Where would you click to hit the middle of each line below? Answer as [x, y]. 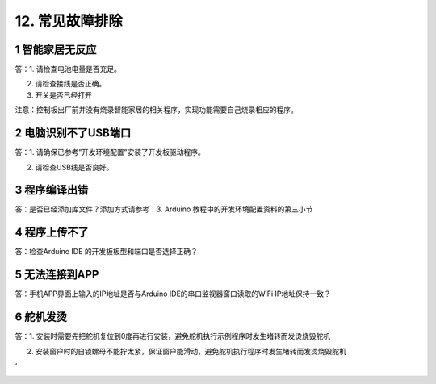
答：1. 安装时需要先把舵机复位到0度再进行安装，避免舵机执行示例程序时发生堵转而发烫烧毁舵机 [173, 336]
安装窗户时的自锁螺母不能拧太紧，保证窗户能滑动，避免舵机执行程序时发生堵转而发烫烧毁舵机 [191, 351]
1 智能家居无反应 [56, 50]
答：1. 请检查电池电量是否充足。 [68, 69]
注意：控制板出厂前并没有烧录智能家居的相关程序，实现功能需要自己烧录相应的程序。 [156, 110]
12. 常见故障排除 [69, 21]
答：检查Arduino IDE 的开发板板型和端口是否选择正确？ [106, 252]
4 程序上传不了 [52, 233]
